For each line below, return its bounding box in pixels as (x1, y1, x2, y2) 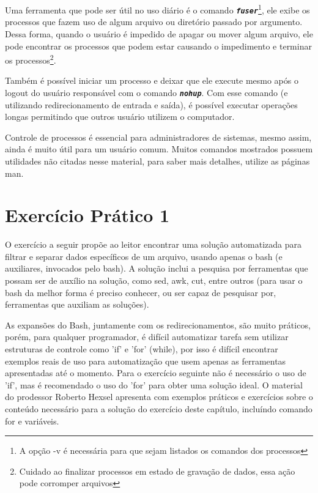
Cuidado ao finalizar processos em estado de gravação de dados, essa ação (19, 464, 295, 477)
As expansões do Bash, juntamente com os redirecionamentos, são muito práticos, (5, 318, 311, 331)
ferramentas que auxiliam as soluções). (5, 298, 149, 311)
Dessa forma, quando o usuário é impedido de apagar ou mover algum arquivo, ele (5, 27, 313, 40)
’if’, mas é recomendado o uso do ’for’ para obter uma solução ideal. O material (5, 378, 303, 391)
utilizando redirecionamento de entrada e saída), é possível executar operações (5, 98, 298, 111)
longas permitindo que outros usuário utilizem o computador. (5, 110, 235, 123)
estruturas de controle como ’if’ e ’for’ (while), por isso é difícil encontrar (5, 343, 278, 355)
